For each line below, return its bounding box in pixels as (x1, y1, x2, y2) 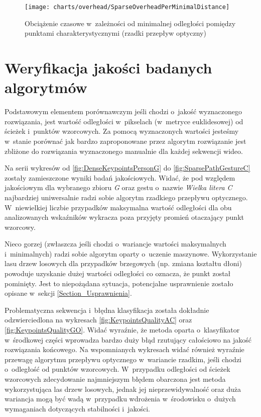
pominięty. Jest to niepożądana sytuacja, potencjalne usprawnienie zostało (5, 278, 233, 288)
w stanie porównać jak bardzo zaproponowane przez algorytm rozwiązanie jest (5, 135, 246, 146)
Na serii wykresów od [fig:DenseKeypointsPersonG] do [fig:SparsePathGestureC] (5, 162, 250, 173)
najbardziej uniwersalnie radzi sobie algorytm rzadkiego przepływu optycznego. (5, 192, 248, 202)
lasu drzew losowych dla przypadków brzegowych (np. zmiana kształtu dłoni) (5, 258, 242, 269)
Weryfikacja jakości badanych (5, 57, 212, 78)
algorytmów (5, 77, 87, 98)
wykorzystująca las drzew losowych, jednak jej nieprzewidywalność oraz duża (5, 383, 241, 394)
